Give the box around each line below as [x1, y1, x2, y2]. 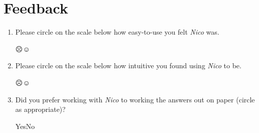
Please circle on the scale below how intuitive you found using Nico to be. [15, 60, 241, 71]
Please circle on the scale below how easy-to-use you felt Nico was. [15, 27, 219, 37]
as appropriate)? [15, 104, 66, 114]
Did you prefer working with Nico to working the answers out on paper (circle [15, 94, 255, 104]
